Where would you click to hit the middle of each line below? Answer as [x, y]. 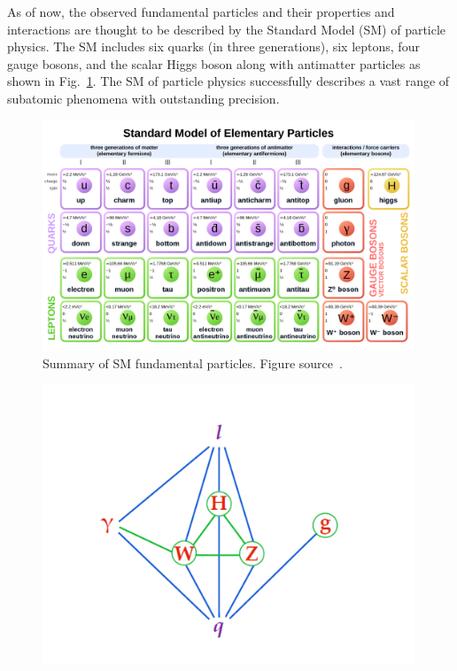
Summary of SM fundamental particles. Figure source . [193, 362]
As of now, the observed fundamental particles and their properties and [201, 12]
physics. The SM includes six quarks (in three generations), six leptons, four [213, 46]
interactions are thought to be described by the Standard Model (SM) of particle [227, 29]
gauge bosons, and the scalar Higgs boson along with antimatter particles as [214, 63]
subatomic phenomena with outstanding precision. [143, 98]
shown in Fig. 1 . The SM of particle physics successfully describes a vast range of [228, 81]
